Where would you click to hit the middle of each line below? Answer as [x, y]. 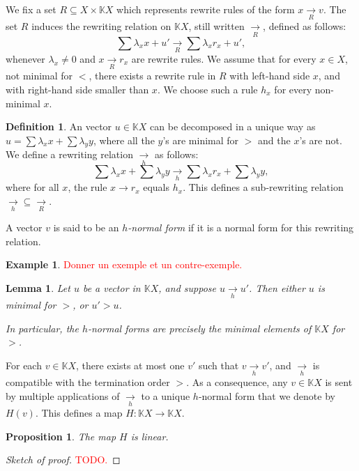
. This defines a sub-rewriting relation [263, 187]
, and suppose [187, 287]
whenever [25, 58]
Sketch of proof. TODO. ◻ [63, 460]
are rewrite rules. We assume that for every [224, 58]
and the [274, 140]
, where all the [124, 140]
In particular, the [42, 328]
